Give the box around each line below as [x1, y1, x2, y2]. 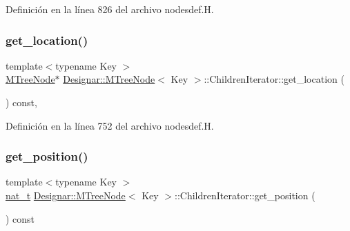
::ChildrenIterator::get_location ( [204, 72, 344, 86]
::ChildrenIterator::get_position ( [174, 188, 315, 202]
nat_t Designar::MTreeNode [6, 188, 126, 202]
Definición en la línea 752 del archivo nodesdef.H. [6, 118, 214, 132]
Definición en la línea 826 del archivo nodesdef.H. [6, 2, 214, 16]
